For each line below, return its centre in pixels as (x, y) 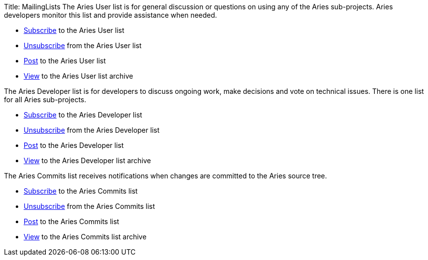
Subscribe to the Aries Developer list (83, 115)
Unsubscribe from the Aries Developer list (92, 130)
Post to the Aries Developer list (74, 145)
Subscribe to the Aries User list (74, 30)
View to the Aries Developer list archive (87, 160)
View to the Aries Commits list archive (85, 237)
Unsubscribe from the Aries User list (83, 45)
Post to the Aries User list (65, 61)
